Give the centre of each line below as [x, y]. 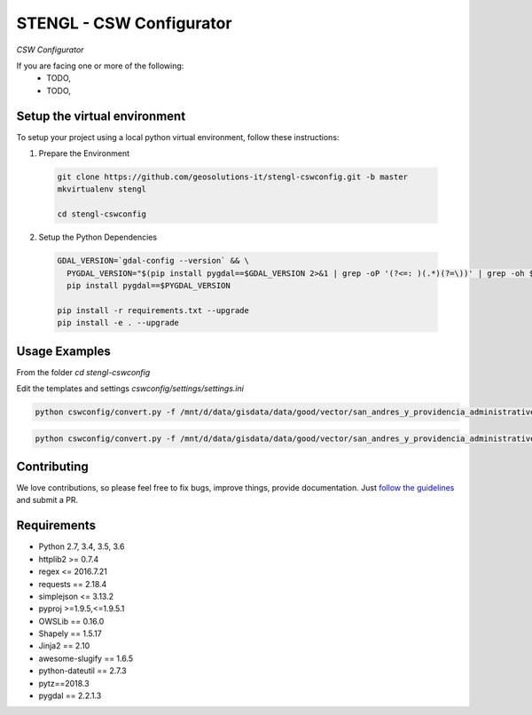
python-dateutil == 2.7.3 [83, 671]
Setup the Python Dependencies [98, 237]
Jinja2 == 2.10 [64, 646]
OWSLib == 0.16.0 [71, 621]
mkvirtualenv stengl [102, 189]
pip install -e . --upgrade [118, 323]
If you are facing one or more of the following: [100, 66]
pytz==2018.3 [64, 683]
